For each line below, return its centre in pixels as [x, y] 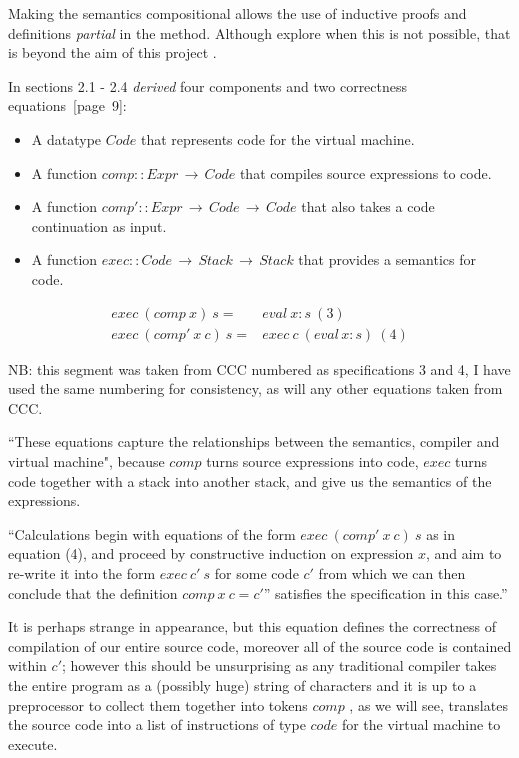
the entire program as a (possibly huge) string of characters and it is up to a [242, 684]
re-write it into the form [82, 572]
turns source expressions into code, [312, 460]
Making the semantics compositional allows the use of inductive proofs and [237, 13]
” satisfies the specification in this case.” [385, 592]
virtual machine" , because [86, 460]
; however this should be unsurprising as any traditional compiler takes [279, 665]
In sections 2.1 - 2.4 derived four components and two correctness [208, 85]
